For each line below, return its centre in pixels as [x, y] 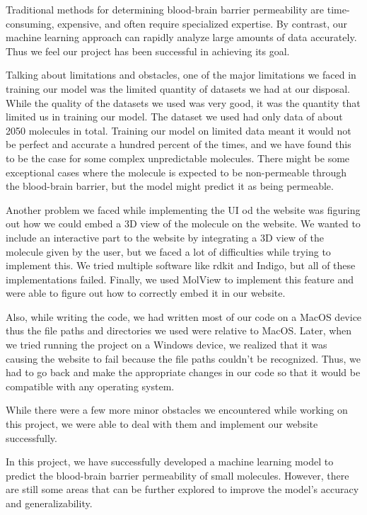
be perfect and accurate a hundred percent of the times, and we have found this [179, 144]
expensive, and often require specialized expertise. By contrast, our [202, 23]
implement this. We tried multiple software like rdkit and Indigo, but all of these [181, 265]
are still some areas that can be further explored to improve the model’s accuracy [182, 489]
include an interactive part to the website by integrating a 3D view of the [165, 237]
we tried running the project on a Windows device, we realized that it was [167, 345]
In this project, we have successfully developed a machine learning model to [170, 462]
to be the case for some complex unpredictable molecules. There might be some [178, 158]
